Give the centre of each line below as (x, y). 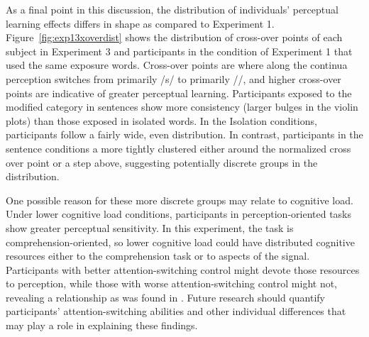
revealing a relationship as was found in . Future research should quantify (165, 297)
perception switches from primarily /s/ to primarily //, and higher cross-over (174, 78)
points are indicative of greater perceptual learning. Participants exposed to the (179, 93)
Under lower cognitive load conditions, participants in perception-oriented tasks (179, 214)
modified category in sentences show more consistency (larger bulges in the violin (182, 107)
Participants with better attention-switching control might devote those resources (183, 269)
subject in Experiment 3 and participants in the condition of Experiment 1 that (179, 51)
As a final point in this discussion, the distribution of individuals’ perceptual (172, 9)
